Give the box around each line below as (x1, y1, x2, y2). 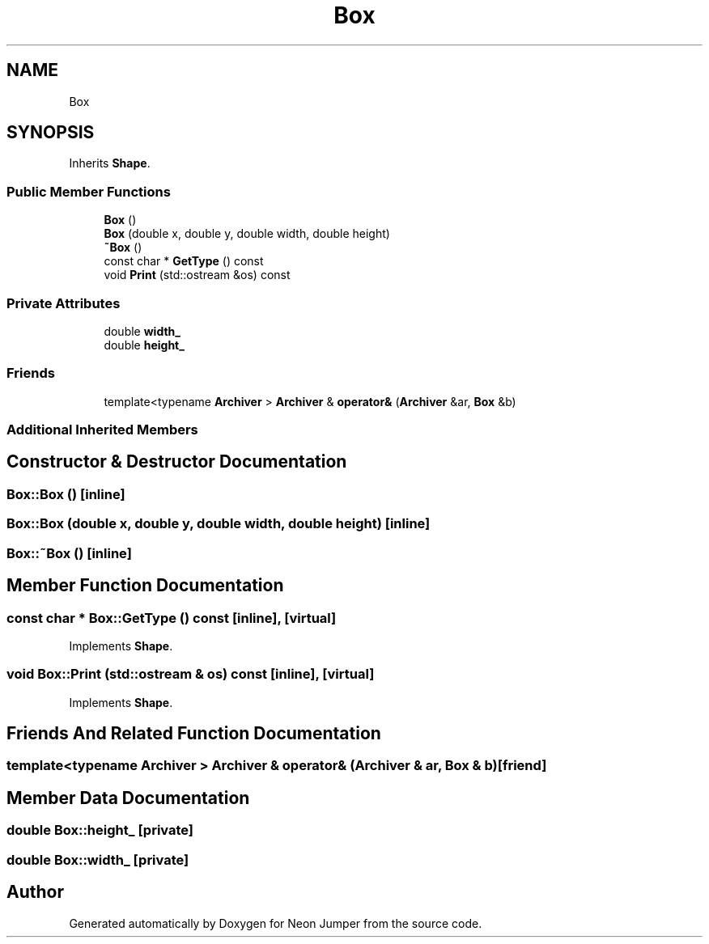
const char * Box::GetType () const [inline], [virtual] (6, 609, 337, 626)
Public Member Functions (6, 183, 171, 200)
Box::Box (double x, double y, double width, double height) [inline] (6, 515, 431, 532)
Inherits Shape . (69, 156, 151, 171)
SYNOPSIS (6, 122, 95, 143)
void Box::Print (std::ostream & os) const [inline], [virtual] (6, 666, 375, 683)
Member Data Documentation (6, 787, 250, 808)
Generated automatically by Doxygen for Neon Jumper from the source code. (69, 916, 482, 930)
